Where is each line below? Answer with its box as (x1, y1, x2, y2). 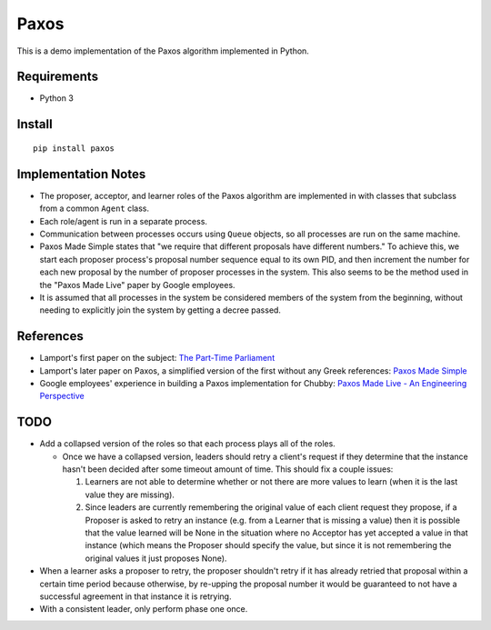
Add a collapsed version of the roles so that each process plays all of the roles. (39, 438, 336, 449)
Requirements (16, 69, 99, 85)
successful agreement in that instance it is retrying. (39, 591, 232, 602)
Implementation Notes (16, 166, 146, 182)
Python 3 (39, 93, 75, 104)
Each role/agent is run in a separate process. (39, 215, 208, 226)
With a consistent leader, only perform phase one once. (39, 604, 248, 615)
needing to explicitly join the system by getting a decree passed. (39, 305, 282, 315)
